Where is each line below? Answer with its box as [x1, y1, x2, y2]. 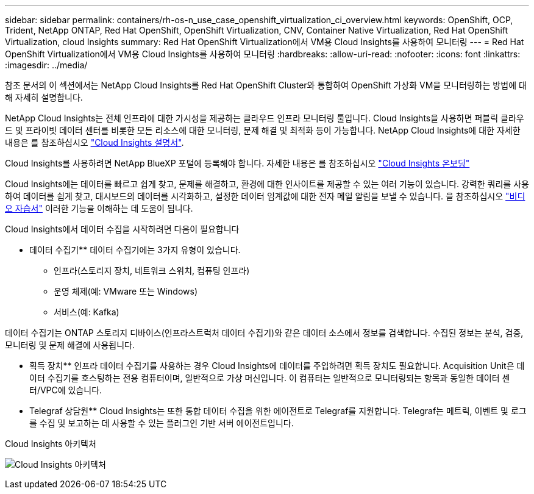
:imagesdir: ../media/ [5, 60, 88, 70]
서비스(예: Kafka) [54, 307, 119, 317]
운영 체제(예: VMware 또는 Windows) [54, 286, 198, 296]
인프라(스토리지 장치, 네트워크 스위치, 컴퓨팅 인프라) [54, 265, 250, 276]
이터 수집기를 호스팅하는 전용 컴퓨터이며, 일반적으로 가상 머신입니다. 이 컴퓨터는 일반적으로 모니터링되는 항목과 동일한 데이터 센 [29, 373, 510, 383]
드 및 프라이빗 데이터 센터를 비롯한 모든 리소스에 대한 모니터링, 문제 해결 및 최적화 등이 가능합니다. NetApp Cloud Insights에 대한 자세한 [5, 125, 521, 135]
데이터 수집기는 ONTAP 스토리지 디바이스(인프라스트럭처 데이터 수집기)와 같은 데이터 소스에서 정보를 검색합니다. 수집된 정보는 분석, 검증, [5, 328, 524, 338]
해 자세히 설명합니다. [5, 92, 83, 102]
